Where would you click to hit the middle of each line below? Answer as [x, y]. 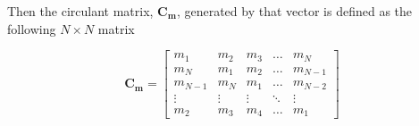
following [32, 28]
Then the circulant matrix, [80, 11]
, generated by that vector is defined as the [294, 11]
